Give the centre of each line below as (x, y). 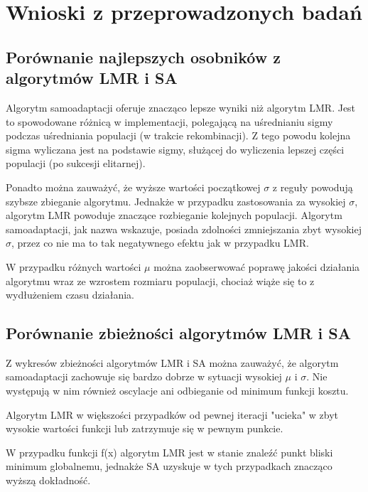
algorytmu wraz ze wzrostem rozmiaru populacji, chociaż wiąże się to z (160, 280)
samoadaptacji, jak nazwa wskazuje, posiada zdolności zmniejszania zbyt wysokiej (184, 229)
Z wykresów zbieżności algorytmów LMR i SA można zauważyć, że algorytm (172, 362)
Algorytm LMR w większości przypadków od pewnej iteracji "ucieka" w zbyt (172, 414)
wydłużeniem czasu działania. (70, 295)
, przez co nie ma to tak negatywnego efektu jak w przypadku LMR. (160, 243)
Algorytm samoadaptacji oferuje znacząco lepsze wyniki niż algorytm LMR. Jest (181, 107)
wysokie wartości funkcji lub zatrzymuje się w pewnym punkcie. (145, 428)
